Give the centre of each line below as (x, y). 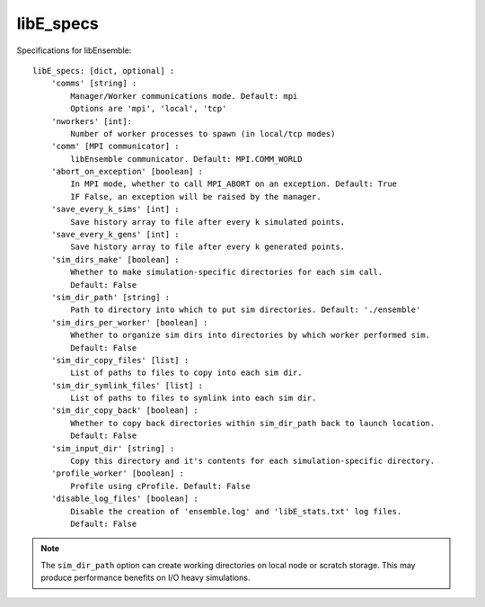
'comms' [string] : (94, 84)
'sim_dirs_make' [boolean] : (115, 259)
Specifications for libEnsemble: (74, 50)
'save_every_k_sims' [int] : (115, 210)
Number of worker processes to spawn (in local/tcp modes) (203, 134)
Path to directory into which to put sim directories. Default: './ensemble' (246, 310)
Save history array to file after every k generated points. (208, 247)
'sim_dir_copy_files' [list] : (120, 360)
